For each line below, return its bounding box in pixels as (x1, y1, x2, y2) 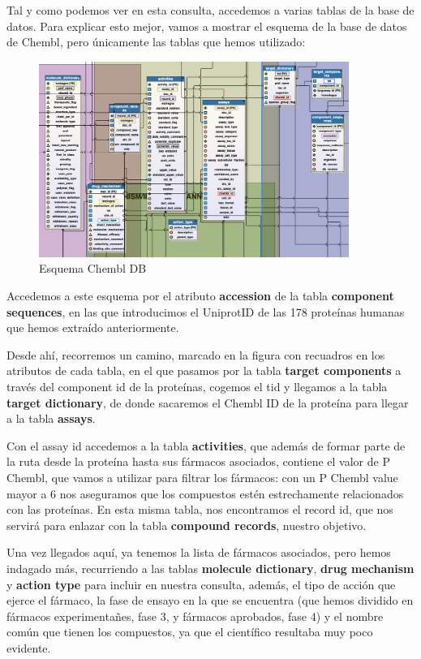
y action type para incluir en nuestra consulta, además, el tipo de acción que (6, 575, 396, 592)
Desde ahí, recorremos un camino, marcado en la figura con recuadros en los (6, 346, 385, 363)
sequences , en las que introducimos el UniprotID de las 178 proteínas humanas (6, 303, 405, 320)
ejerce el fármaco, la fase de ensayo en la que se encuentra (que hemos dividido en (6, 592, 414, 609)
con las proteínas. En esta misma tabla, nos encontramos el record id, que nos (6, 501, 393, 518)
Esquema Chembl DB (39, 260, 147, 277)
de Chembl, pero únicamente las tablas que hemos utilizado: (6, 33, 306, 50)
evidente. (6, 639, 51, 656)
